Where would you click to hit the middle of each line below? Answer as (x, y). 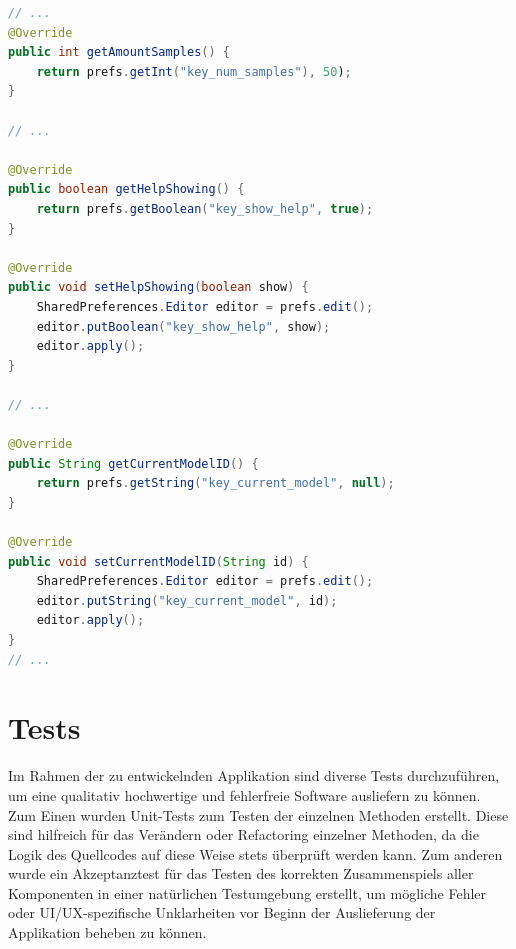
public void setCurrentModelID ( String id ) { (158, 561)
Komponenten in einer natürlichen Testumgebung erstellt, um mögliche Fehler (247, 892)
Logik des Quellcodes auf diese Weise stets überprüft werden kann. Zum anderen (255, 853)
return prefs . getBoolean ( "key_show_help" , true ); (205, 208)
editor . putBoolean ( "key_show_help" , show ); (183, 326)
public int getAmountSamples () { (119, 52)
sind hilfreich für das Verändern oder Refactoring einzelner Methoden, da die (243, 834)
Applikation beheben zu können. (107, 932)
